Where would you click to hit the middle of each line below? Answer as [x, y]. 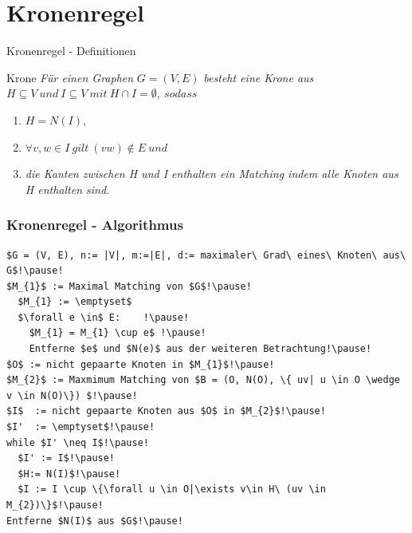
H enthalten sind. [67, 189]
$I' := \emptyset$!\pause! [81, 427]
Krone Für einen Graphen [70, 77]
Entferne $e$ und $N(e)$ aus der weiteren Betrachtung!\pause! [200, 349]
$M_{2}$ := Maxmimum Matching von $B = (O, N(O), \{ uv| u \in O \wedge [203, 380]
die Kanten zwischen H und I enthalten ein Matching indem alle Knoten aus [212, 174]
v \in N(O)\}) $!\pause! [72, 395]
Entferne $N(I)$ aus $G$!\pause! [95, 521]
